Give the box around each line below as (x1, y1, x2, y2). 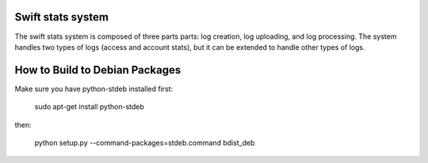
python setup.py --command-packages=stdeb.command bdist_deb (34, 138, 255, 147)
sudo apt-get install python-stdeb (34, 102, 144, 112)
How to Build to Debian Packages (14, 63, 182, 77)
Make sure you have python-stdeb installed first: (14, 84, 174, 93)
